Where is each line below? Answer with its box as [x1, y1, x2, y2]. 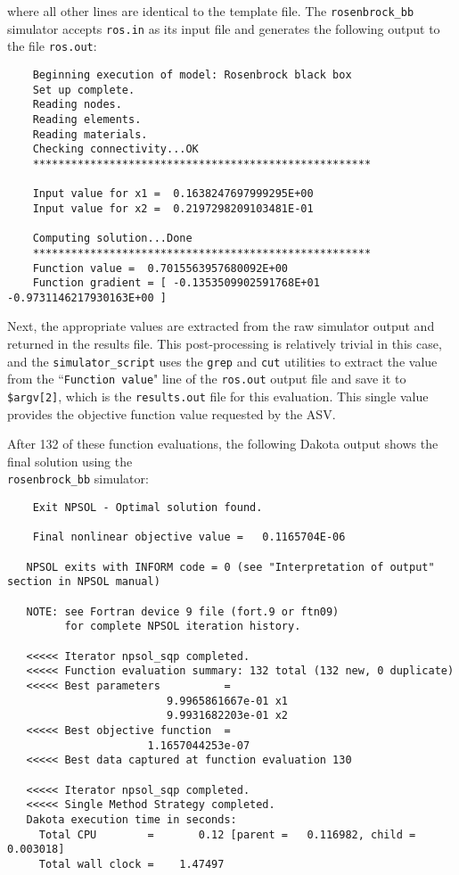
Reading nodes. [32, 98, 122, 111]
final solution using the [7, 451, 133, 470]
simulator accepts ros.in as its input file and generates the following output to [7, 19, 440, 37]
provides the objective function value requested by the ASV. [7, 404, 336, 423]
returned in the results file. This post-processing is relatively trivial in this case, [7, 334, 442, 353]
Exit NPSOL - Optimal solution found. [32, 501, 263, 515]
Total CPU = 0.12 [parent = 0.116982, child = [38, 828, 416, 841]
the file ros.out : [7, 37, 97, 55]
